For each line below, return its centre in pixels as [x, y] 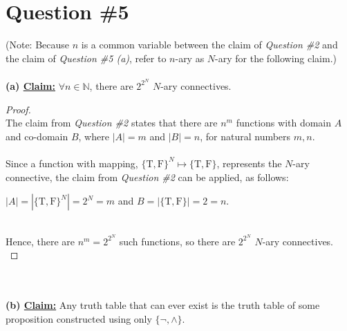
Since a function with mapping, [72, 163]
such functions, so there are [177, 241]
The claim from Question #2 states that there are [112, 123]
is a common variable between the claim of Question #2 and [209, 45]
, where [94, 136]
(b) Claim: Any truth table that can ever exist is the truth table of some [163, 305]
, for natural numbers [245, 136]
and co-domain [37, 136]
